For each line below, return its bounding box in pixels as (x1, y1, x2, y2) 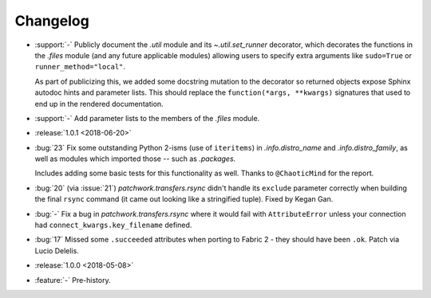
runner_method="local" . (34, 62, 126, 72)
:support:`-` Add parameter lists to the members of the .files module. (34, 113, 260, 123)
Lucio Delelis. (34, 245, 79, 255)
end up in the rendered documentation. (34, 99, 164, 108)
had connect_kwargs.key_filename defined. (34, 220, 192, 230)
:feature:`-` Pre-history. (34, 275, 111, 284)
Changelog (14, 12, 89, 29)
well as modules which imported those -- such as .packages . (34, 154, 236, 163)
